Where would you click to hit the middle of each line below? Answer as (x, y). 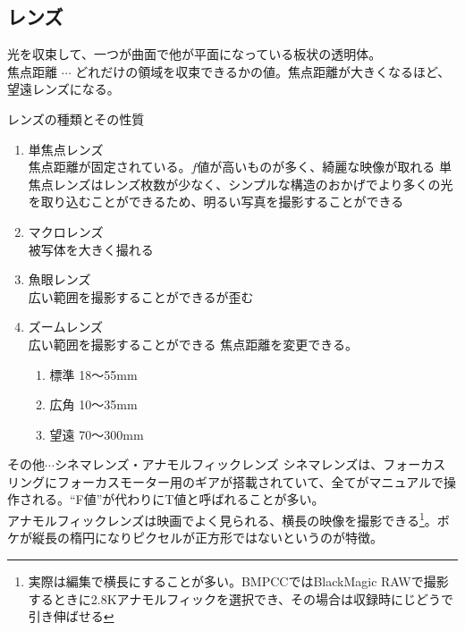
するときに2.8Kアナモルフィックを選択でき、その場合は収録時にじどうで (241, 598)
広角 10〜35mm (93, 404)
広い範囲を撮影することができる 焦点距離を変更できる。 (193, 344)
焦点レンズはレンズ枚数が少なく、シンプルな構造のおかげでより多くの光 (241, 184)
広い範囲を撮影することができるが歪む (141, 296)
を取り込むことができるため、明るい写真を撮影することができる (216, 202)
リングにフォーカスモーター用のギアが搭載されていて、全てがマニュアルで (226, 481)
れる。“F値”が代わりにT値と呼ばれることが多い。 (178, 499)
